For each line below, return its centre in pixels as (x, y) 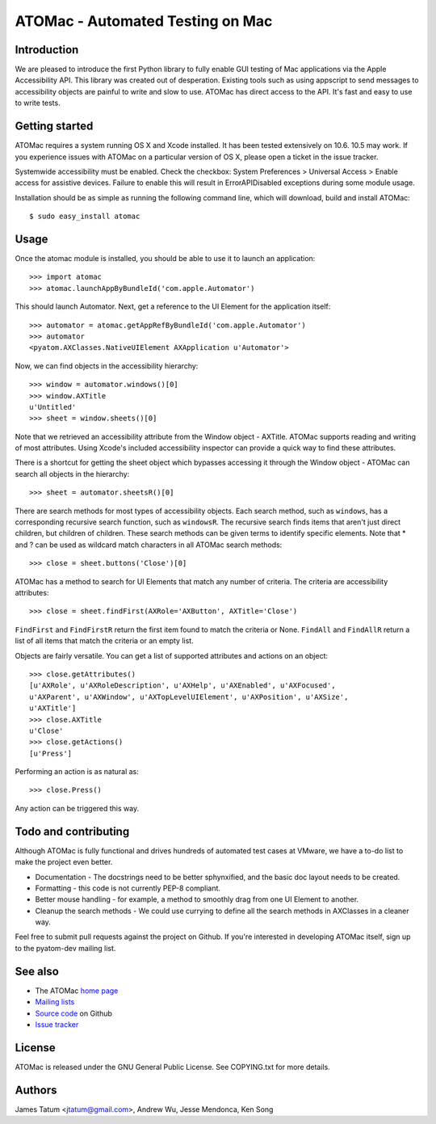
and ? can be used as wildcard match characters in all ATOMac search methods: (149, 545)
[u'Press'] (51, 753)
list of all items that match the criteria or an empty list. (104, 641)
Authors (36, 1090)
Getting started (54, 126)
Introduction (47, 50)
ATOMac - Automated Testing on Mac (144, 21)
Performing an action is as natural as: (77, 772)
